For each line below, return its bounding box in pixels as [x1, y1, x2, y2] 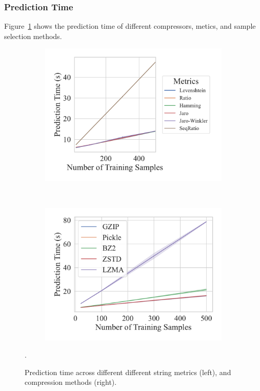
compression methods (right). [25, 377, 117, 387]
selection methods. [4, 30, 62, 41]
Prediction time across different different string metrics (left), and [25, 366, 231, 377]
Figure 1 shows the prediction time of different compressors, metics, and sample [4, 21, 256, 31]
